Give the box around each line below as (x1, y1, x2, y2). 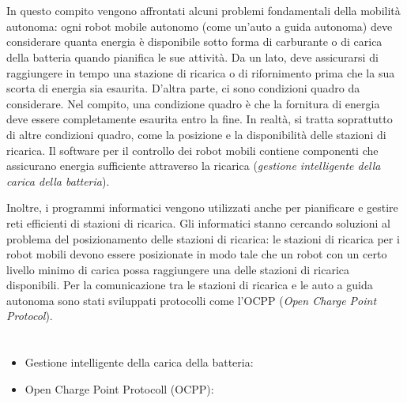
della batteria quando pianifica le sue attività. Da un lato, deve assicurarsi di (6, 48, 379, 65)
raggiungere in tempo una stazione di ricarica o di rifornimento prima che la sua (6, 64, 395, 81)
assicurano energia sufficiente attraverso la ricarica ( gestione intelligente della (6, 157, 381, 174)
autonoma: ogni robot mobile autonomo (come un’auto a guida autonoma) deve (6, 17, 393, 34)
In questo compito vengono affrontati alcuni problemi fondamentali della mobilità (6, 2, 401, 19)
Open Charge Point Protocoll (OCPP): (24, 380, 214, 397)
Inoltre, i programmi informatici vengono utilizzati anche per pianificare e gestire (6, 199, 398, 216)
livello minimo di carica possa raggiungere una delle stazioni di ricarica (6, 261, 350, 277)
